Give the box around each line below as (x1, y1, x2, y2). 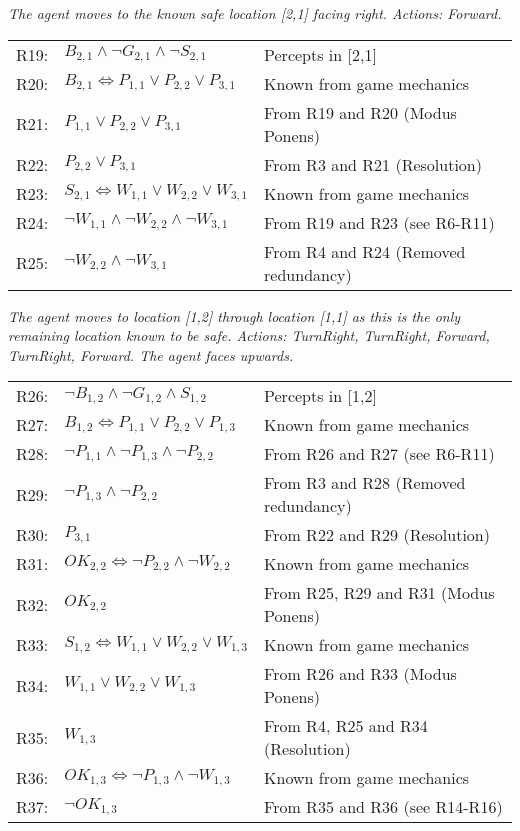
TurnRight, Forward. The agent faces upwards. (8, 344, 294, 365)
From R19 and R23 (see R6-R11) (264, 210, 495, 234)
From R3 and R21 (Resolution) (264, 152, 482, 176)
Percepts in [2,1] (264, 42, 377, 66)
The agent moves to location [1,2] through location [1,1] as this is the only (8, 305, 461, 326)
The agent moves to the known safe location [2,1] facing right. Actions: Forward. (8, 3, 502, 23)
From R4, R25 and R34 (264, 714, 428, 738)
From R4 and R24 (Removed (264, 239, 466, 263)
